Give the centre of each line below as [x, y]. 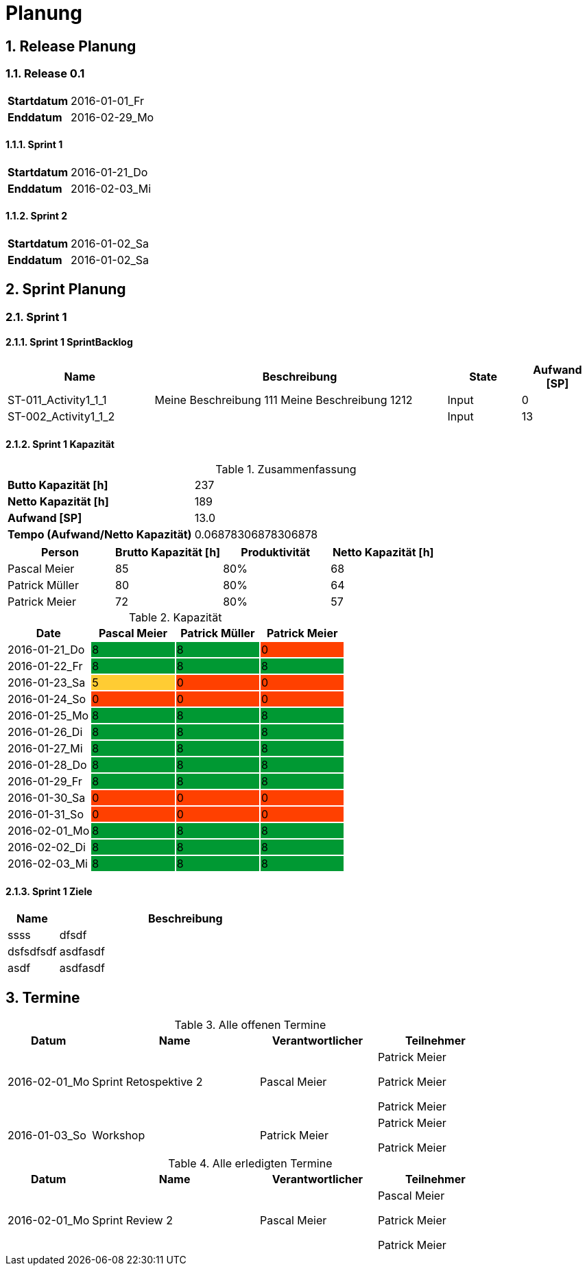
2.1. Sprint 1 [36, 317]
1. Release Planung [71, 46]
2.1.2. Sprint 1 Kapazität [60, 444]
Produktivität [276, 553]
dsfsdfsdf [32, 952]
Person [60, 553]
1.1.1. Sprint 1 [34, 145]
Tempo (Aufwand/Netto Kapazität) [100, 535]
